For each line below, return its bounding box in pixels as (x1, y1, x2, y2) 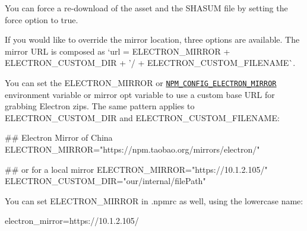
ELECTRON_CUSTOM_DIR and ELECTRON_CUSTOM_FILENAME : (5, 111, 280, 124)
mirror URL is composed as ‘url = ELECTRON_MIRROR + (5, 45, 230, 57)
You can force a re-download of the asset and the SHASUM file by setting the (5, 2, 288, 14)
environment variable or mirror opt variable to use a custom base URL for (5, 88, 275, 100)
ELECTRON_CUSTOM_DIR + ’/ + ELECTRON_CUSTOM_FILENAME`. (5, 56, 296, 69)
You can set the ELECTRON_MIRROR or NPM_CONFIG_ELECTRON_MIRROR (5, 76, 277, 88)
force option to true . (5, 13, 78, 26)
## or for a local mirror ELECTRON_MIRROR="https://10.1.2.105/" (5, 163, 268, 175)
